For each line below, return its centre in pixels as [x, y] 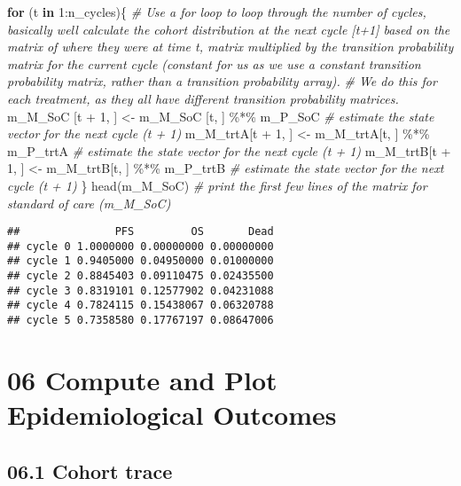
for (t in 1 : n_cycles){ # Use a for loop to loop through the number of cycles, [217, 12]
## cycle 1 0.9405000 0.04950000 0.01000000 [141, 261]
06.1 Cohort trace [90, 470]
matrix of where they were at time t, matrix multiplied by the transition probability [230, 47]
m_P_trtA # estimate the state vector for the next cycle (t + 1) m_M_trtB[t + [229, 150]
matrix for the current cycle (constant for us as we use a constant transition [214, 63]
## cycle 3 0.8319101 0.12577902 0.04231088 [141, 290]
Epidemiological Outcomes [172, 415]
